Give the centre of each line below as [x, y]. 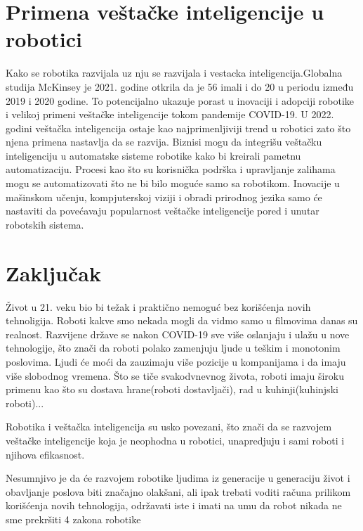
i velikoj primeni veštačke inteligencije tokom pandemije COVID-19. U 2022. [170, 114]
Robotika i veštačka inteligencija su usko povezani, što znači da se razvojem [169, 427]
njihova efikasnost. [45, 454]
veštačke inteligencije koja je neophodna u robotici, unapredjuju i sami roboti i [175, 440]
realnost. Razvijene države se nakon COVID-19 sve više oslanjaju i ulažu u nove [178, 334]
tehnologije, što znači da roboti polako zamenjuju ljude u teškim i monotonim [173, 348]
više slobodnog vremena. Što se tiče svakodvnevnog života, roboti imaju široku [175, 375]
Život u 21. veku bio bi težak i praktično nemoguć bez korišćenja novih [158, 306]
